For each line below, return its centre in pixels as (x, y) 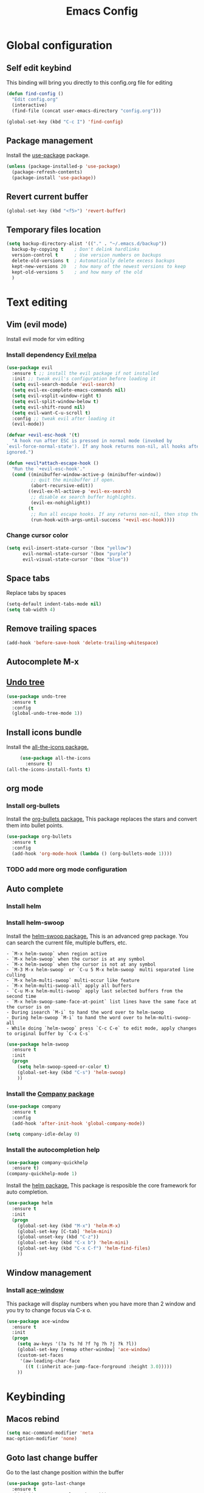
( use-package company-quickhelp (47, 1162)
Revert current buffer (47, 197)
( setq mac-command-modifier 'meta (50, 1433)
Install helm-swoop (36, 922)
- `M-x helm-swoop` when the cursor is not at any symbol (81, 964)
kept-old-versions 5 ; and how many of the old (77, 272)
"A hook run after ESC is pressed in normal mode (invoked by (92, 441)
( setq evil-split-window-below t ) (55, 401)
